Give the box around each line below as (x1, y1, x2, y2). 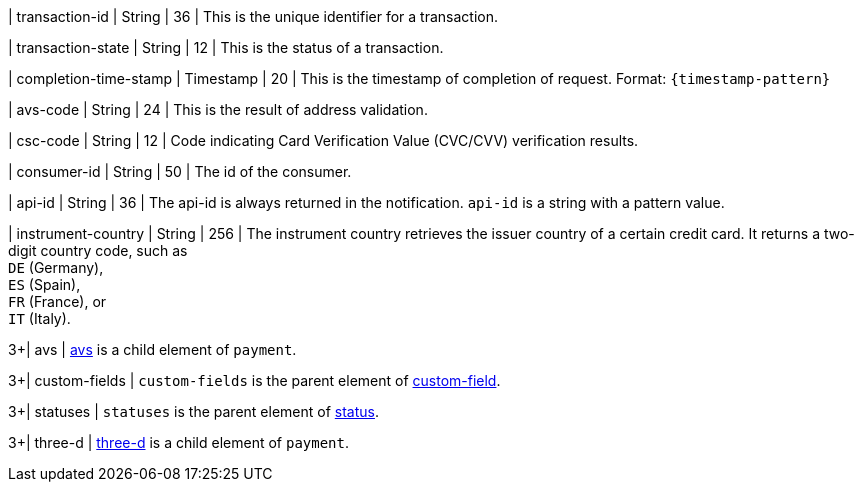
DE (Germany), (8, 259, 104, 276)
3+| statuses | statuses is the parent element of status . (8, 403, 379, 420)
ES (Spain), (8, 276, 81, 293)
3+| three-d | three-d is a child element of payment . (8, 434, 350, 451)
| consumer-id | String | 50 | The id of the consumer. (8, 163, 352, 180)
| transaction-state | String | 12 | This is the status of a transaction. (8, 39, 444, 56)
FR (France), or (8, 293, 107, 310)
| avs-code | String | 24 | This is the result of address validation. (8, 101, 428, 118)
